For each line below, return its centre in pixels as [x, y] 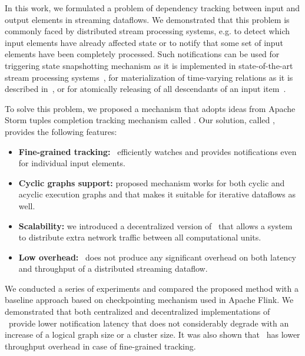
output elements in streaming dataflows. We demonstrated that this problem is [147, 19]
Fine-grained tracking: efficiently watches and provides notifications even [158, 151]
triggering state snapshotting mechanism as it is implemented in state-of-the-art [149, 65]
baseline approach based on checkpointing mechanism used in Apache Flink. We [149, 300]
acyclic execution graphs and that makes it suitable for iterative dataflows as [157, 194]
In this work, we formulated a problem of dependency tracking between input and [152, 8]
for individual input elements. [72, 163]
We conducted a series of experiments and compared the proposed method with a [152, 288]
